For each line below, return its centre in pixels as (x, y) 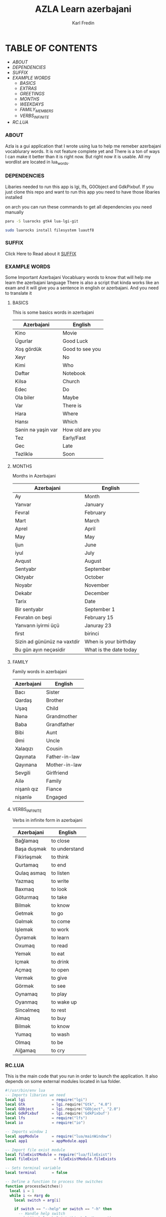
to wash (60, 1034)
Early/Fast (74, 438)
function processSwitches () (34, 1186)
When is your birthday (110, 642)
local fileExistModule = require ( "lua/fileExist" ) (58, 1154)
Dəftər (22, 373)
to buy (59, 1018)
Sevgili (23, 773)
